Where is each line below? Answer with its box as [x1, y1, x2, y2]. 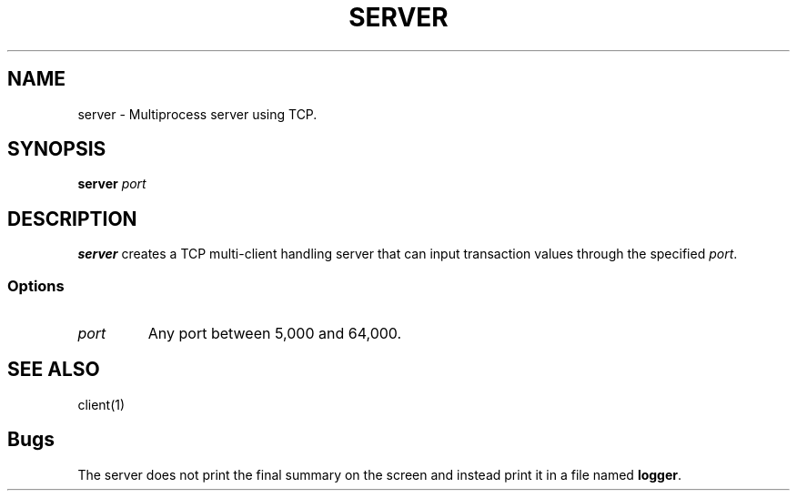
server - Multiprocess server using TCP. [77, 106, 318, 122]
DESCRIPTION [7, 207, 137, 230]
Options [7, 276, 65, 295]
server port [77, 176, 146, 192]
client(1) [77, 396, 126, 412]
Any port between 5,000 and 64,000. [147, 324, 402, 343]
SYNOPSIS [7, 137, 106, 161]
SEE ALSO [7, 358, 100, 381]
